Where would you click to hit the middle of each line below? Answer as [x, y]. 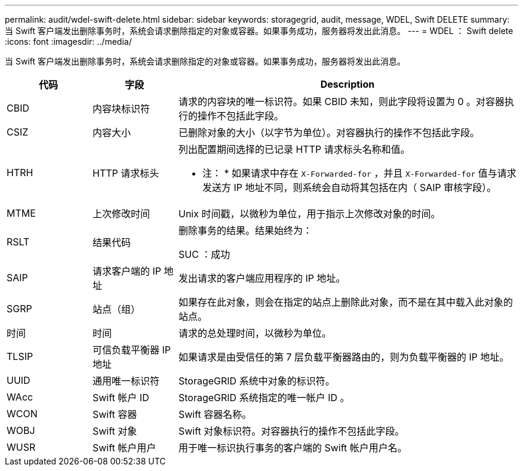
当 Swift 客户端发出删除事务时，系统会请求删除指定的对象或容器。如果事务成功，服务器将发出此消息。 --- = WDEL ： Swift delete [259, 31]
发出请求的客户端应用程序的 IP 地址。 [262, 278]
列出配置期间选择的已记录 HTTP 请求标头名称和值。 [294, 149]
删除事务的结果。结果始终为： [245, 230]
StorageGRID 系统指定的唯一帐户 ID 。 [264, 398]
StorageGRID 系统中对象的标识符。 [256, 381]
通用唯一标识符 [126, 381]
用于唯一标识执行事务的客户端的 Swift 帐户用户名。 [293, 448]
